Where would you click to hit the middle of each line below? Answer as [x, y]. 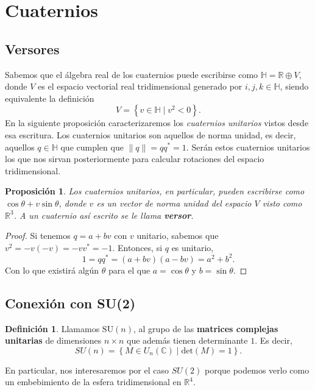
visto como [282, 203]
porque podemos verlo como [257, 370]
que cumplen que [92, 147]
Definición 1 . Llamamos [52, 328]
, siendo [294, 86]
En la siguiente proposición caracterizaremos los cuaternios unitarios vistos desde [157, 123]
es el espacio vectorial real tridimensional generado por [140, 86]
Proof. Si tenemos [38, 236]
